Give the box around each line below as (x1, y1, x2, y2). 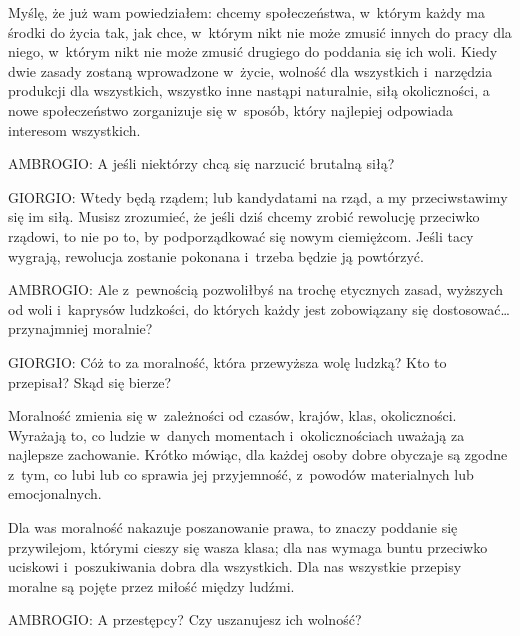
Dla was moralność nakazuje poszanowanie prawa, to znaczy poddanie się (8, 517, 458, 538)
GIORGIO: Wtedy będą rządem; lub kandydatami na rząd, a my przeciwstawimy (8, 186, 508, 207)
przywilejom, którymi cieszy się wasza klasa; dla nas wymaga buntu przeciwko (8, 536, 488, 557)
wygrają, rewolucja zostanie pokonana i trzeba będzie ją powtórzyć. (8, 245, 424, 266)
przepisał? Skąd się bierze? (8, 371, 172, 392)
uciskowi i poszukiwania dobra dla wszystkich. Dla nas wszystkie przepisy (8, 556, 462, 577)
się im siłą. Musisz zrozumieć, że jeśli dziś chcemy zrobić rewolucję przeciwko (8, 206, 480, 227)
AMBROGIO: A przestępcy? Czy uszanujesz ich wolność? (8, 609, 362, 630)
